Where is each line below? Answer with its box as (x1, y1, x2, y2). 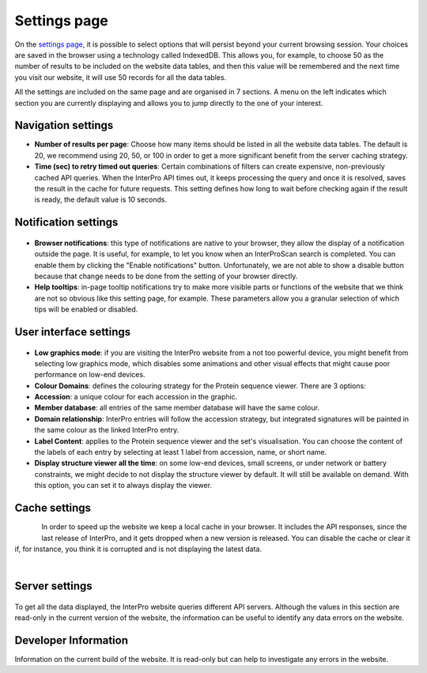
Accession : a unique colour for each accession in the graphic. (34, 392, 238, 402)
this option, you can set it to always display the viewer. (34, 481, 213, 490)
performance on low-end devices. (34, 370, 145, 380)
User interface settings (14, 325, 131, 338)
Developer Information (14, 633, 129, 647)
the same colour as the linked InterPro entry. (34, 425, 179, 435)
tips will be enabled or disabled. (34, 304, 138, 314)
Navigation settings (14, 119, 114, 132)
